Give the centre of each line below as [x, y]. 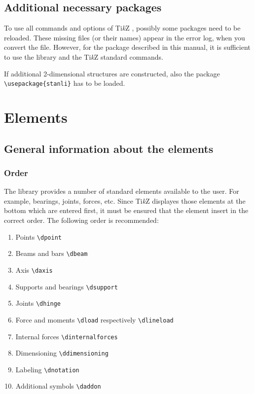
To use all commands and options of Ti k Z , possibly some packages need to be [122, 28]
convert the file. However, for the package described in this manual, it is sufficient [127, 47]
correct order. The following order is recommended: [81, 220]
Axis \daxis [34, 269]
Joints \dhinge [38, 303]
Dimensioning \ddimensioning [62, 353]
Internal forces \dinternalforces [67, 336]
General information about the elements [109, 148]
